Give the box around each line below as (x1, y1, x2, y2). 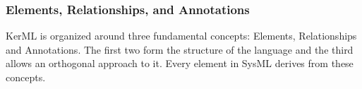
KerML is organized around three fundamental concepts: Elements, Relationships (6, 28, 357, 43)
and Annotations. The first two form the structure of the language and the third (6, 42, 354, 57)
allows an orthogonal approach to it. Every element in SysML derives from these (6, 56, 354, 71)
